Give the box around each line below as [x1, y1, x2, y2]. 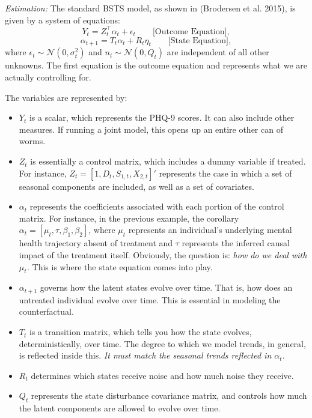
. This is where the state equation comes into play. [26, 260, 213, 273]
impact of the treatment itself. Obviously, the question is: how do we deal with [19, 249, 307, 261]
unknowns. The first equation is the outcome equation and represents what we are [5, 59, 307, 71]
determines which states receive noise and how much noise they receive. [31, 369, 294, 381]
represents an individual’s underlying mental [128, 223, 292, 236]
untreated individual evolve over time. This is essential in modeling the [19, 293, 281, 306]
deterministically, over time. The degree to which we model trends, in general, [19, 337, 306, 350]
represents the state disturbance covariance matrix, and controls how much [31, 389, 307, 402]
